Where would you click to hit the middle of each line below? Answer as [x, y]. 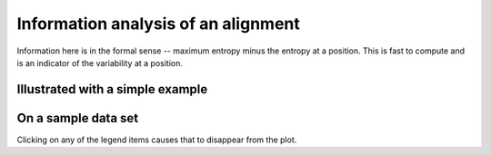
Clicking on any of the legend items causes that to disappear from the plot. [157, 140]
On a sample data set [78, 118]
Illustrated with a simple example [112, 89]
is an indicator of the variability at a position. [100, 63]
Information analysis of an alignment [158, 24]
